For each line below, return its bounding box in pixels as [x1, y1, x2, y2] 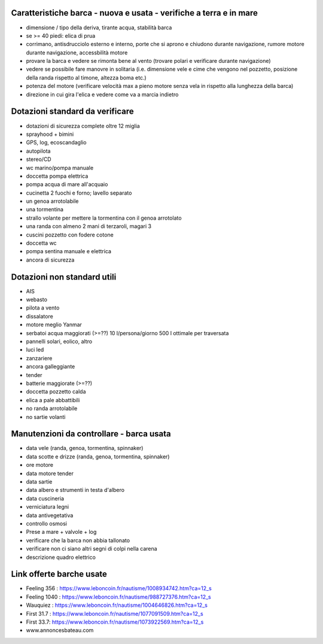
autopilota [26, 147, 51, 154]
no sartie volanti [26, 413, 66, 420]
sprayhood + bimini [26, 130, 74, 138]
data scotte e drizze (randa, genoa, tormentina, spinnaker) [26, 452, 170, 460]
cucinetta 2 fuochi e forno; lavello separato [26, 189, 132, 196]
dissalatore [26, 312, 53, 320]
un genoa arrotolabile [26, 198, 79, 205]
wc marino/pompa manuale [26, 164, 94, 171]
